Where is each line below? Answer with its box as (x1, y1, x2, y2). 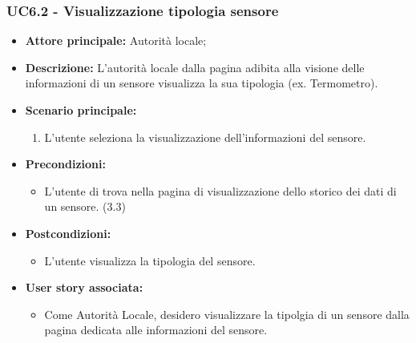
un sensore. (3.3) (44, 198, 126, 215)
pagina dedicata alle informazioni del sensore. (44, 321, 268, 338)
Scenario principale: (25, 102, 137, 118)
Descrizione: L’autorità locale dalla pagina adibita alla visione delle (25, 59, 365, 75)
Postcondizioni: (25, 224, 111, 241)
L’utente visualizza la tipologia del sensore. (44, 252, 256, 268)
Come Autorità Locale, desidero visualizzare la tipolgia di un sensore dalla (44, 305, 410, 322)
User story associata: (25, 279, 143, 296)
